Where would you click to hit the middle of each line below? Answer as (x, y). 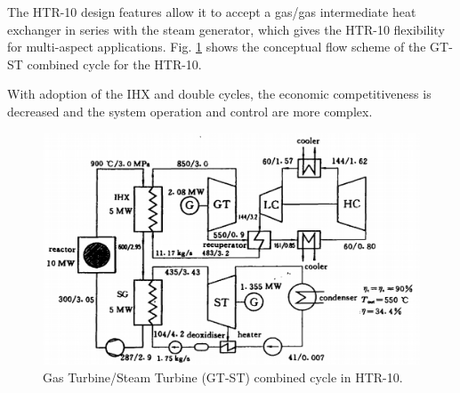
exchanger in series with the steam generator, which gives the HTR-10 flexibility (226, 29)
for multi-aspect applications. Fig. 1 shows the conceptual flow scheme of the (217, 47)
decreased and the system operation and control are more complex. (190, 111)
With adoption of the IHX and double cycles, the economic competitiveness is (219, 94)
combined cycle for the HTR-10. (114, 64)
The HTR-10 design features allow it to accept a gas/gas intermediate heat (212, 12)
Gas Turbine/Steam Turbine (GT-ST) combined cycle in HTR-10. (223, 377)
